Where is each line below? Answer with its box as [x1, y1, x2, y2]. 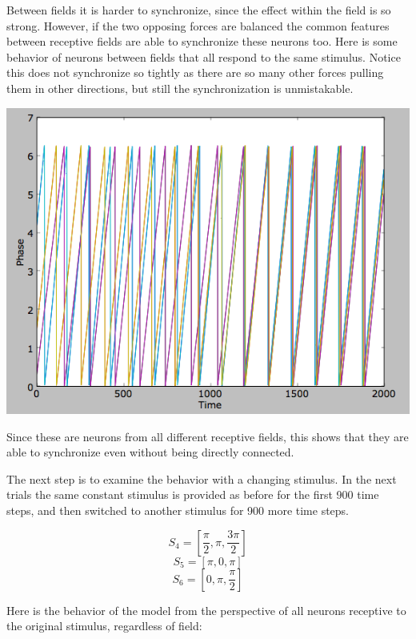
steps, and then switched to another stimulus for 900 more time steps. [6, 501, 350, 518]
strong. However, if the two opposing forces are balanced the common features [6, 17, 390, 34]
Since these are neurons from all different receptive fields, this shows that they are [6, 428, 409, 444]
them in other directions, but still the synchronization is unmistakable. [6, 79, 354, 96]
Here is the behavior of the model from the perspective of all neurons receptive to [6, 601, 406, 618]
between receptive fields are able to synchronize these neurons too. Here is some [6, 33, 398, 50]
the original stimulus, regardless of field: [6, 617, 202, 634]
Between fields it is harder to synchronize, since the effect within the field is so [6, 2, 391, 18]
